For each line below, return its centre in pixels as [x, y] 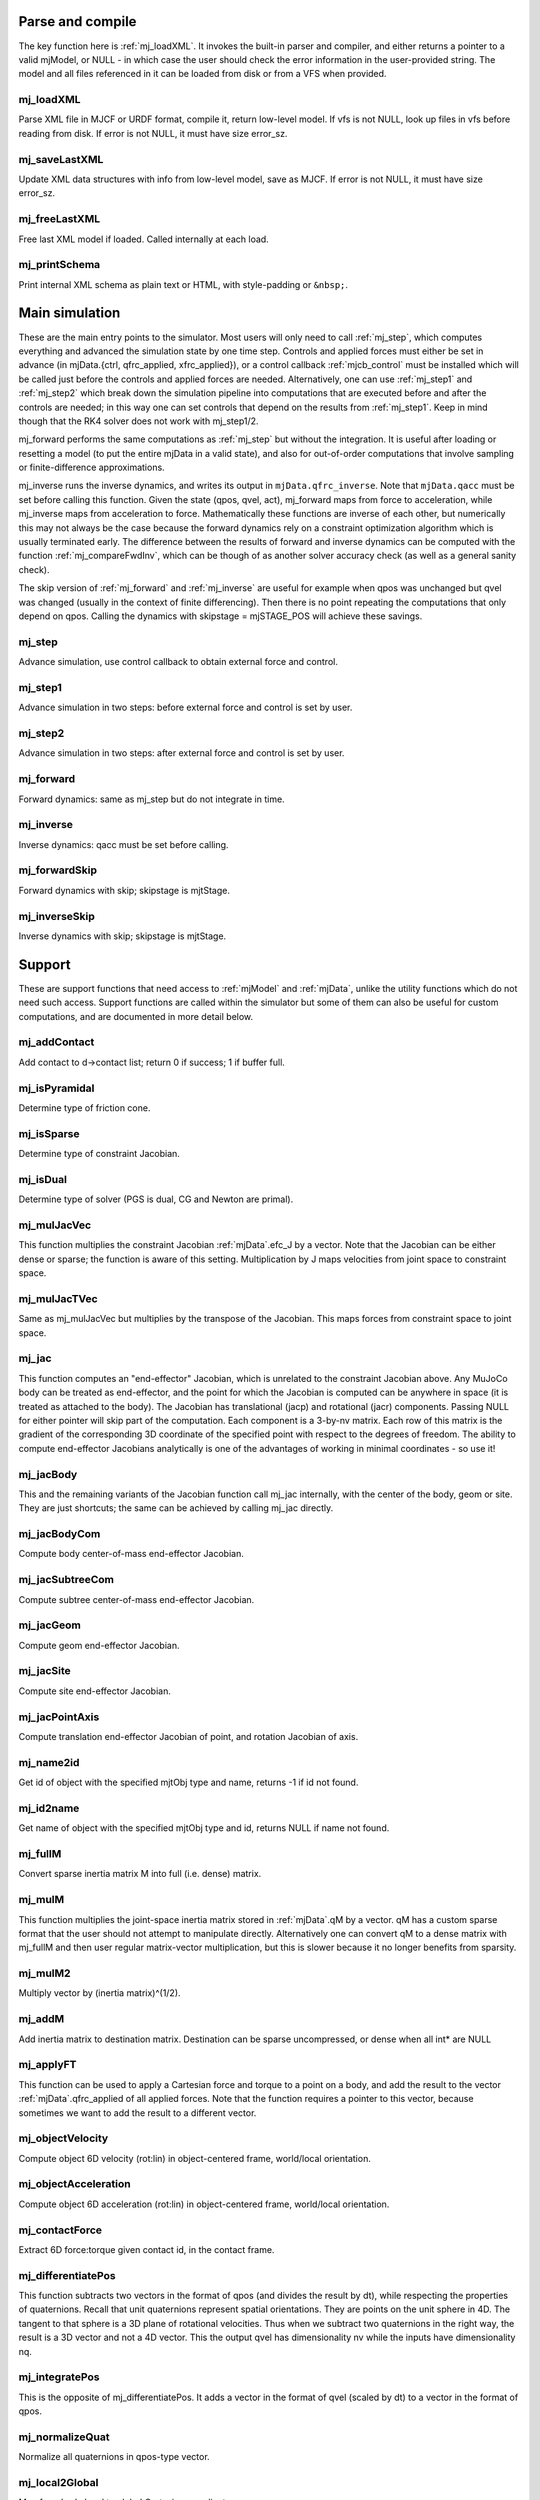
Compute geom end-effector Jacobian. [99, 1645]
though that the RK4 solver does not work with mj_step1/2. [138, 421]
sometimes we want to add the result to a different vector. [137, 2112]
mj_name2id [49, 1762]
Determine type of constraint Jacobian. [99, 1154]
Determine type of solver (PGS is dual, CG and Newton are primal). [156, 1199]
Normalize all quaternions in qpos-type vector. [114, 2457]
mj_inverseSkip [56, 916]
